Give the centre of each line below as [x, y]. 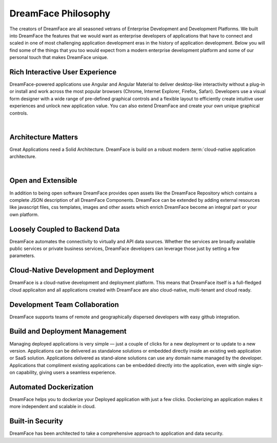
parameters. [22, 256]
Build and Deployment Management [68, 331]
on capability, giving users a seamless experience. [63, 373]
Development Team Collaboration [64, 305]
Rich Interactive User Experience [63, 72]
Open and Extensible [43, 180]
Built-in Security [36, 421]
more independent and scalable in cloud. [53, 407]
